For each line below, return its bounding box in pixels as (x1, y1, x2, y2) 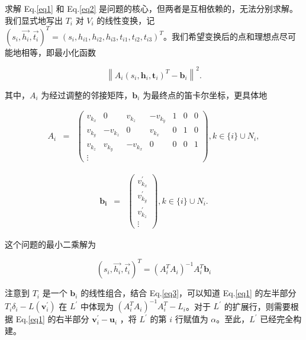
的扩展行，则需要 (224, 300, 291, 312)
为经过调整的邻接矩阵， (41, 88, 133, 101)
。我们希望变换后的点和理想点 (163, 30, 279, 42)
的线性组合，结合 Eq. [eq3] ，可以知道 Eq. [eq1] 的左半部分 (80, 287, 297, 299)
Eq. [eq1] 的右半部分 (15, 313, 89, 325)
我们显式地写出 (5, 14, 63, 26)
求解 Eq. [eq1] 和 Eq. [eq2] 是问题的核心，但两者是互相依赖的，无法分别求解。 (5, 2, 298, 14)
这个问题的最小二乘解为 (5, 238, 96, 251)
